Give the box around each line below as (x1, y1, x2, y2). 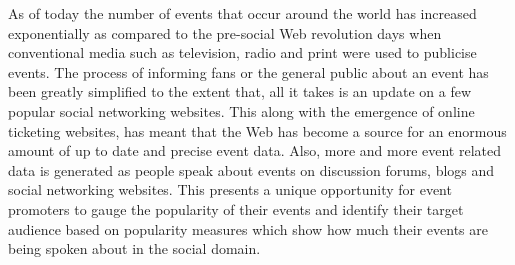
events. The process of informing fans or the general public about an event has (8, 61, 489, 82)
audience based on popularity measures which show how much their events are (8, 218, 489, 239)
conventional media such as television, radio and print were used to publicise (8, 42, 477, 63)
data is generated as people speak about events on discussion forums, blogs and (8, 159, 495, 180)
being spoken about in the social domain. (8, 238, 261, 259)
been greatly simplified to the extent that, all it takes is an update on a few (8, 81, 472, 102)
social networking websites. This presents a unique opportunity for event (8, 179, 452, 200)
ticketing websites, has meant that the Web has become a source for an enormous (8, 120, 507, 141)
